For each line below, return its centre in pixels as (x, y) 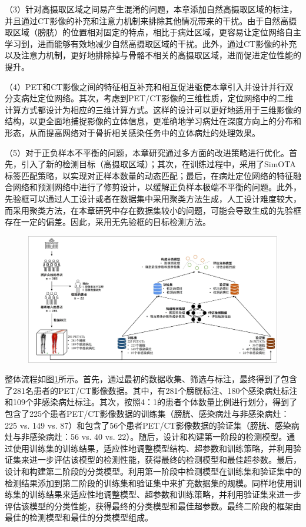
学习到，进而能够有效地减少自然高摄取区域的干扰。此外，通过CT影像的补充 (151, 43)
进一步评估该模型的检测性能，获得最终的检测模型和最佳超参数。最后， (165, 460)
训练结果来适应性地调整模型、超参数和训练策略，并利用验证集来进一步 (165, 494)
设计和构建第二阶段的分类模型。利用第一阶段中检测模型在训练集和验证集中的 (153, 471)
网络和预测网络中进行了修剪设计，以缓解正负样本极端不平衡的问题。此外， (157, 187)
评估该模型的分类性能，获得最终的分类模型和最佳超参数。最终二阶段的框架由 (153, 506)
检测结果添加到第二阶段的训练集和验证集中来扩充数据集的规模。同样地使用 (149, 483)
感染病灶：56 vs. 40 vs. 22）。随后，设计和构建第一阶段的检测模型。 (158, 437)
